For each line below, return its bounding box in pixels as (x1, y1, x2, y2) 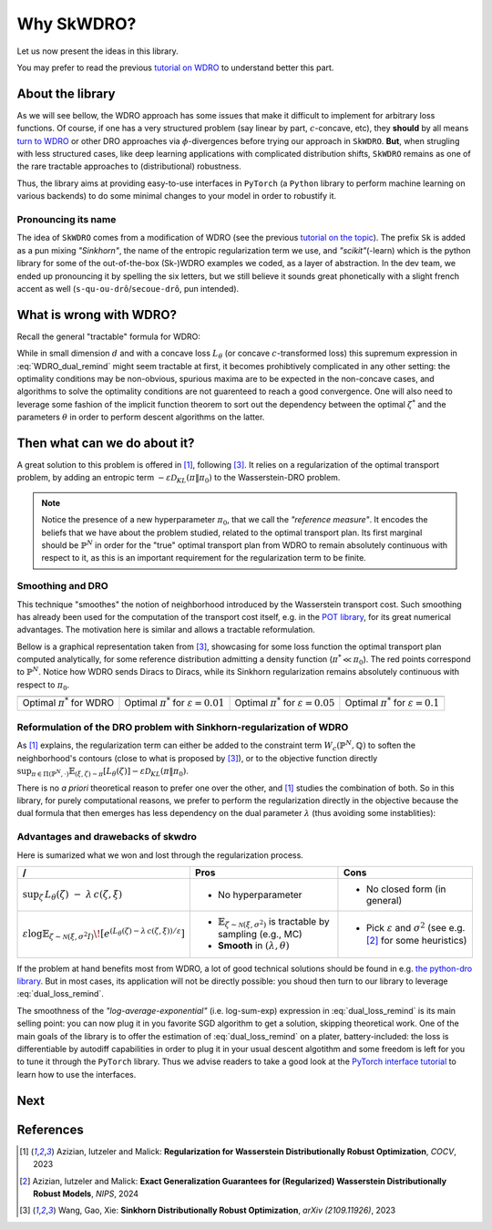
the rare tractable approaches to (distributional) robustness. (16, 160, 241, 172)
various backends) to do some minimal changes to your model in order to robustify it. (16, 191, 337, 202)
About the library (16, 86, 116, 101)
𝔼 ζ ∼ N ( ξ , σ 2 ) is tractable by (217, 915, 330, 930)
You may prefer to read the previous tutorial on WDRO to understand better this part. (16, 62, 334, 73)
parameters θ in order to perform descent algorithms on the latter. (16, 411, 265, 423)
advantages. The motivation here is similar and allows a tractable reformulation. (16, 625, 316, 636)
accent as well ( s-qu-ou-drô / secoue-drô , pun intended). (16, 283, 240, 294)
